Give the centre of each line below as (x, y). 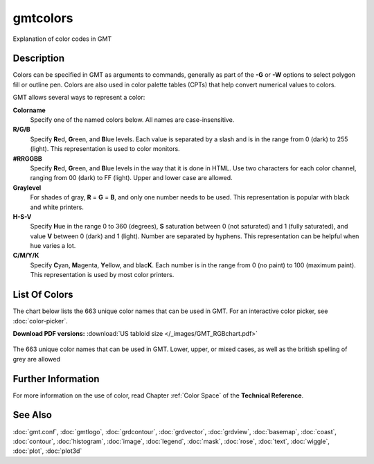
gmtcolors (43, 18)
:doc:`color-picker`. (41, 321)
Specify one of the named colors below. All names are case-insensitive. (132, 120)
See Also (32, 415)
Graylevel (27, 188)
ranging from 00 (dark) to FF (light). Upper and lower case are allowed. (131, 178)
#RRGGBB (28, 159)
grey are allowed (37, 359)
